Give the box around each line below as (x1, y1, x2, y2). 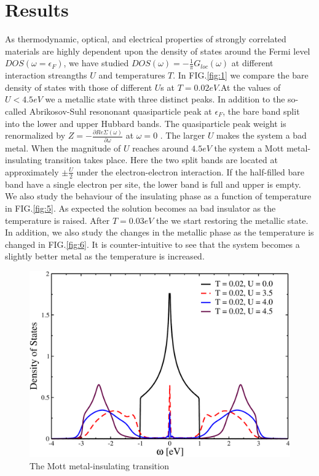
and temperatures (98, 69, 165, 82)
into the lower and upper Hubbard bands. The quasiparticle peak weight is (5, 117, 286, 129)
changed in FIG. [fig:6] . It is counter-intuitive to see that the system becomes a (5, 237, 300, 250)
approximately (5, 165, 59, 178)
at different (231, 56, 274, 69)
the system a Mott (214, 141, 284, 154)
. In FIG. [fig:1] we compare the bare (173, 69, 309, 82)
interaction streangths (5, 69, 87, 82)
